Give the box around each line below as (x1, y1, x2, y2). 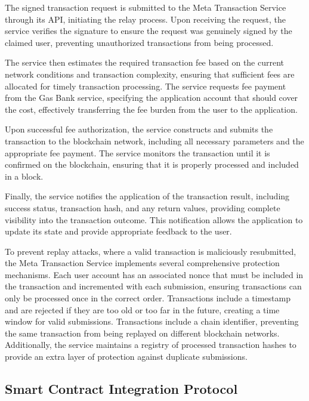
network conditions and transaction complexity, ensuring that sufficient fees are (5, 67, 295, 80)
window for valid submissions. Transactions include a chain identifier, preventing (5, 315, 299, 328)
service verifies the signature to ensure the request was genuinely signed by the (5, 24, 292, 37)
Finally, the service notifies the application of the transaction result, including (5, 190, 290, 202)
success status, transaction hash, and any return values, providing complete (5, 201, 280, 214)
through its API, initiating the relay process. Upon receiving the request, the (5, 13, 286, 25)
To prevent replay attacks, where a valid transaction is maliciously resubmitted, (5, 245, 296, 257)
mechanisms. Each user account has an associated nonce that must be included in (5, 268, 304, 280)
